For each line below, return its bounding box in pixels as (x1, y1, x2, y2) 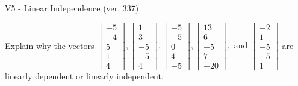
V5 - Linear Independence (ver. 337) (5, 2, 139, 14)
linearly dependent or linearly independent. (5, 69, 164, 82)
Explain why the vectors (5, 39, 95, 51)
